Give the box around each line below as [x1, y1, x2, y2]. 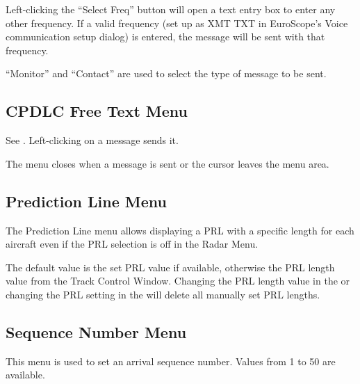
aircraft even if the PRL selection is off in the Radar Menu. [6, 237, 259, 251]
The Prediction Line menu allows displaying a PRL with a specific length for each [6, 223, 354, 237]
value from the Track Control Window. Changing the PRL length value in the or [6, 273, 350, 288]
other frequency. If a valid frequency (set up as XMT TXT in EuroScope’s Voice [6, 15, 348, 30]
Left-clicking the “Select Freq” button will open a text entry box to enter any [6, 2, 336, 16]
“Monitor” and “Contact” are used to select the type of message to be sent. [6, 66, 327, 81]
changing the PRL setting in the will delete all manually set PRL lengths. [6, 287, 320, 301]
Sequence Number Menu [6, 321, 187, 342]
